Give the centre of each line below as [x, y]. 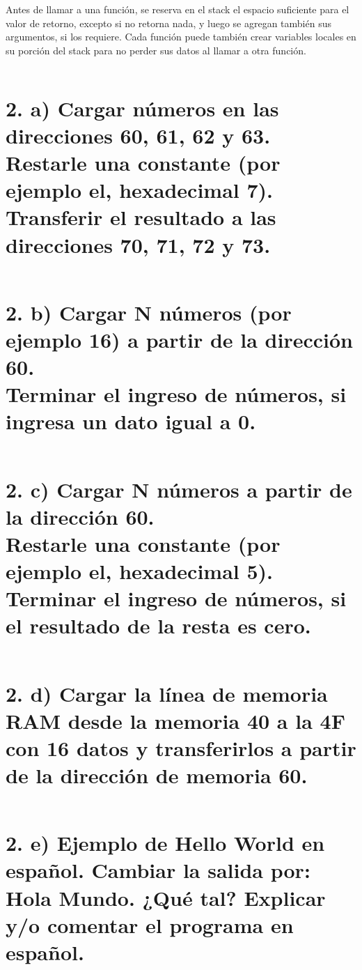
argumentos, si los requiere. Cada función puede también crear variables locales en [181, 37]
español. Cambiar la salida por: [158, 870]
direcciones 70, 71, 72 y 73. [138, 244]
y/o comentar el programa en [150, 924]
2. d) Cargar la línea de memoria [167, 693]
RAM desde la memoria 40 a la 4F [175, 720]
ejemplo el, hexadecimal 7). [140, 190]
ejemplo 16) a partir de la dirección [179, 339]
